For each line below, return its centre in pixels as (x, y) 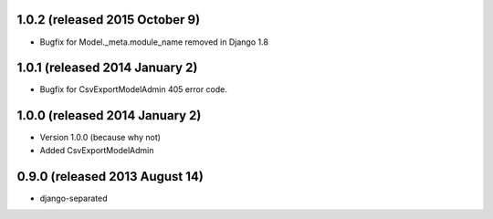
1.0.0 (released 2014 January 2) (109, 115)
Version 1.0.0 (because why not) (100, 138)
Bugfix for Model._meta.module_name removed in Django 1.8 (154, 42)
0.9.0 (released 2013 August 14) (110, 177)
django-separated (73, 198)
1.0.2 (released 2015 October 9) (109, 20)
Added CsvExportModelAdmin (97, 150)
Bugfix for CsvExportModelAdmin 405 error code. (134, 89)
